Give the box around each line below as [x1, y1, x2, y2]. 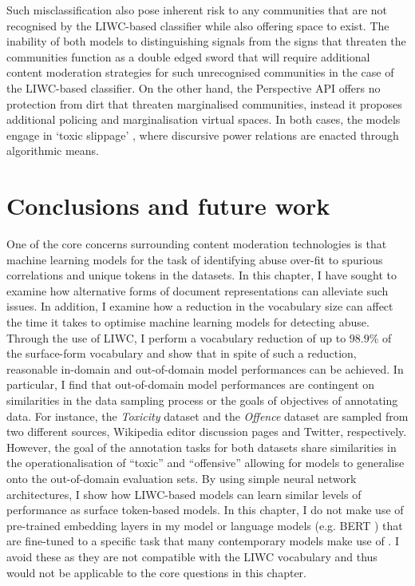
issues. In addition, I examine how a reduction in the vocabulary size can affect [6, 298, 393, 315]
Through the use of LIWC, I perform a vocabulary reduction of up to [6, 329, 346, 346]
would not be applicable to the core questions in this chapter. [6, 564, 306, 580]
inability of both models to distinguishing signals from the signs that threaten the [6, 33, 406, 49]
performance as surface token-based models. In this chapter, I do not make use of [6, 501, 404, 518]
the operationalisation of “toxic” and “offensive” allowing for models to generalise [6, 454, 405, 471]
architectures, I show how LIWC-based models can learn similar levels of [6, 485, 362, 502]
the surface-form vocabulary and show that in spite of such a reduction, [6, 345, 357, 362]
